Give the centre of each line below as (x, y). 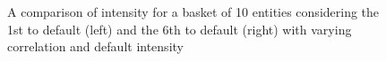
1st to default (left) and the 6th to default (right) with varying (180, 29)
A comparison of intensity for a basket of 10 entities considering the (193, 11)
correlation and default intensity (95, 46)
